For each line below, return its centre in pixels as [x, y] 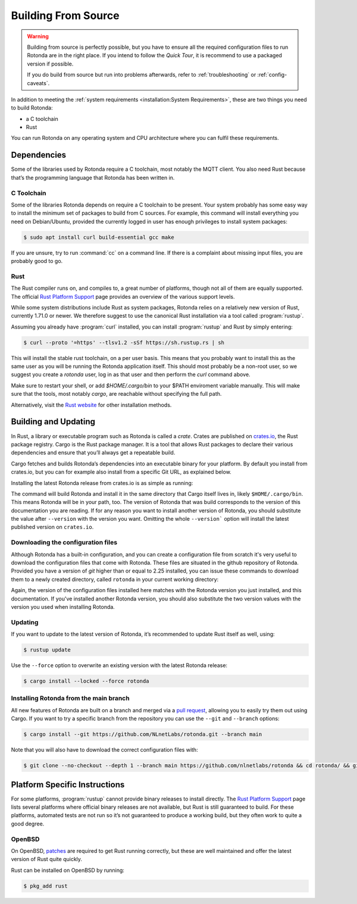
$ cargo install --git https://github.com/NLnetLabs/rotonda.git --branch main [143, 734]
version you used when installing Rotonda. [63, 606]
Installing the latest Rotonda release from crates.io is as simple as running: [102, 483]
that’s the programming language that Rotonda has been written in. [93, 177]
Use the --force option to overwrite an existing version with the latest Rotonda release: [119, 665]
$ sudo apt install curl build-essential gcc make [99, 237]
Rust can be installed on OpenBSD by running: [68, 870]
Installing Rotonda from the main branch [71, 698]
